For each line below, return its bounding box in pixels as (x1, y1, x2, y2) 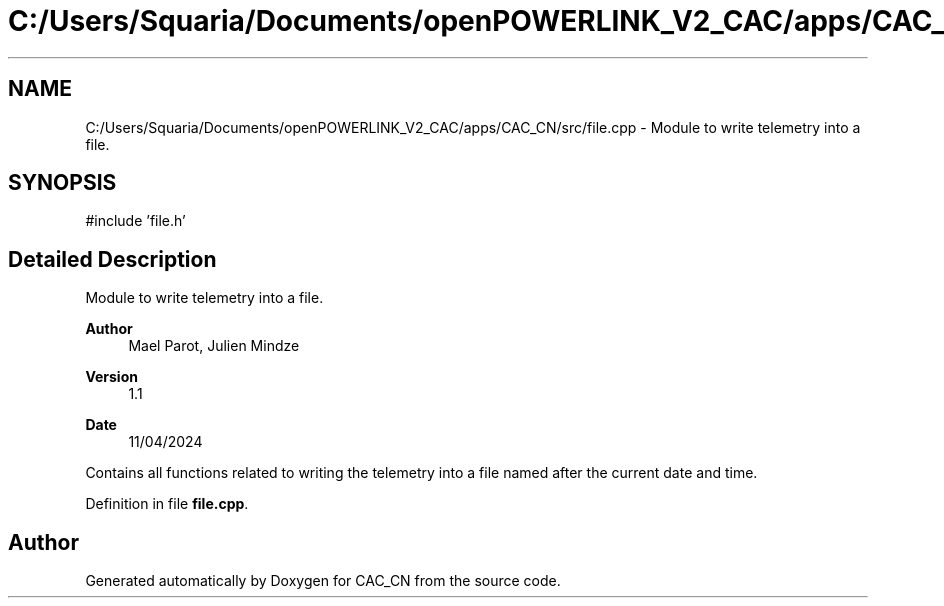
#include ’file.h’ (85, 212, 186, 230)
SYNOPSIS (8, 170, 117, 196)
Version (85, 368, 138, 386)
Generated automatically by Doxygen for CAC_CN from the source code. (85, 572, 561, 590)
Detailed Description (8, 246, 217, 272)
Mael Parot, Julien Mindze (128, 337, 300, 355)
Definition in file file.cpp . (85, 495, 249, 513)
